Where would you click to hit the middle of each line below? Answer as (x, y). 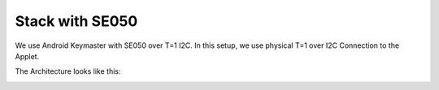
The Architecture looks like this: (68, 71)
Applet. (27, 56)
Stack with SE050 (76, 21)
